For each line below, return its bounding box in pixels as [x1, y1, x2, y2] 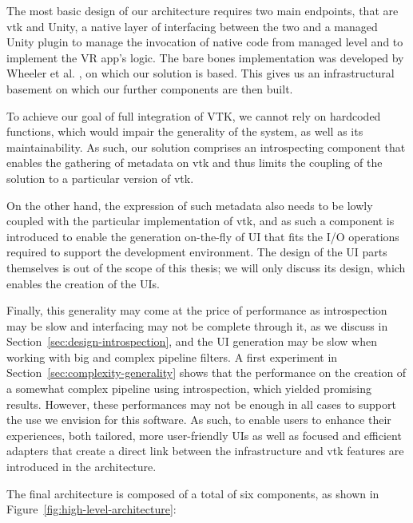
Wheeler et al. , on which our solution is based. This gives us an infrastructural [6, 65, 395, 81]
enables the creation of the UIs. [6, 275, 160, 291]
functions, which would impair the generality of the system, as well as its [6, 123, 363, 140]
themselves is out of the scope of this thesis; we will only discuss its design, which [6, 259, 406, 275]
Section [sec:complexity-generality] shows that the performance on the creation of [6, 364, 407, 381]
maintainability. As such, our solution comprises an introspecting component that [6, 138, 406, 155]
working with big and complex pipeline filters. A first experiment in [6, 348, 338, 365]
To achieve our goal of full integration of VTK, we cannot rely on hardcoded [6, 107, 381, 124]
